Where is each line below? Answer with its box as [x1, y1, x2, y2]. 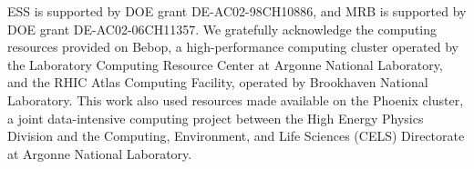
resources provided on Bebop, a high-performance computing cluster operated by [7, 37, 459, 56]
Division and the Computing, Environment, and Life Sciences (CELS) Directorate [7, 126, 465, 145]
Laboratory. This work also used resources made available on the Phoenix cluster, [7, 90, 464, 109]
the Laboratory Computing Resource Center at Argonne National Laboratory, [7, 55, 443, 74]
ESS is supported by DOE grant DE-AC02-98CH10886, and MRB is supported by [7, 2, 467, 20]
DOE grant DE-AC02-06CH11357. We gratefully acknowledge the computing [7, 19, 438, 38]
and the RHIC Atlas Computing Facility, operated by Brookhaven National [7, 73, 428, 92]
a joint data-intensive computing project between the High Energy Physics [7, 108, 424, 127]
